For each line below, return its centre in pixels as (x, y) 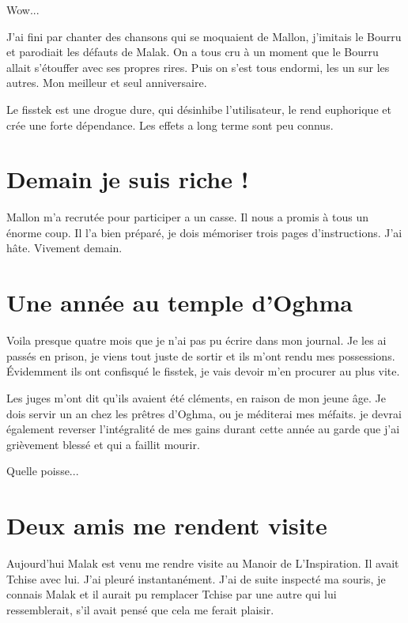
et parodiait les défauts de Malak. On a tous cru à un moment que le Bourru (193, 52)
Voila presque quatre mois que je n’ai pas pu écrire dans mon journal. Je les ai (196, 340)
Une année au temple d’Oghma (179, 302)
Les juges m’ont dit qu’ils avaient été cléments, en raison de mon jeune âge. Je (196, 397)
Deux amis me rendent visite (167, 525)
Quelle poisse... (43, 471)
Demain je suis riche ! (128, 179)
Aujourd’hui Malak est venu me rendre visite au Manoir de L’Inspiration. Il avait (203, 563)
